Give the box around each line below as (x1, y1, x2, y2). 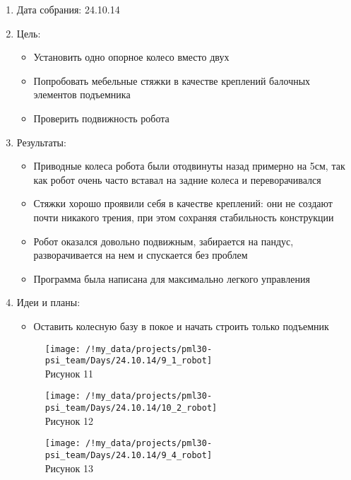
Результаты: (16, 134, 66, 149)
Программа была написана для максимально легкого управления (33, 271, 310, 286)
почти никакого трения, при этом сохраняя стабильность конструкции (33, 209, 334, 224)
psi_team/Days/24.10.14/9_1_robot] (44, 356, 213, 366)
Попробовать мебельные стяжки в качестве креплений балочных (33, 73, 311, 88)
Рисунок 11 (44, 365, 94, 380)
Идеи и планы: (16, 295, 81, 310)
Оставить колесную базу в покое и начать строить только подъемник (33, 318, 329, 333)
